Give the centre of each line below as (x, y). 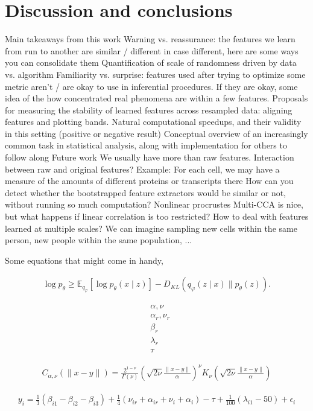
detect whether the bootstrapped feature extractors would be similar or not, (146, 192)
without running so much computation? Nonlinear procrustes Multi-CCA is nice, (154, 204)
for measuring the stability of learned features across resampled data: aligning (149, 110)
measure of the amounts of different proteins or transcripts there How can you (149, 181)
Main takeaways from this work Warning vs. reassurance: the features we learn (150, 39)
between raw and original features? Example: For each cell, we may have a (142, 169)
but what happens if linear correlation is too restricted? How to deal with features (157, 216)
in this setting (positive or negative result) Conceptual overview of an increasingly (156, 133)
